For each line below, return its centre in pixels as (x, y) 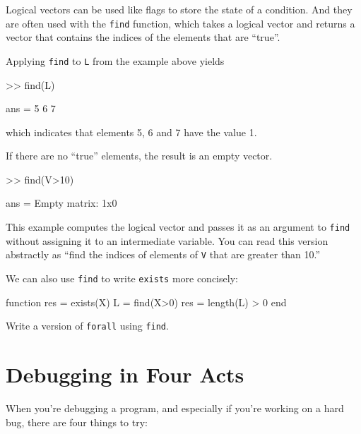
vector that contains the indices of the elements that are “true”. (143, 37)
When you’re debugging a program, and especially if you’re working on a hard (175, 408)
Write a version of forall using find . (87, 326)
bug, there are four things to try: (77, 422)
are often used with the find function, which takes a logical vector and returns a (180, 23)
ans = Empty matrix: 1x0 (61, 203)
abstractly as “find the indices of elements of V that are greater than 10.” (163, 254)
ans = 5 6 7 (31, 108)
